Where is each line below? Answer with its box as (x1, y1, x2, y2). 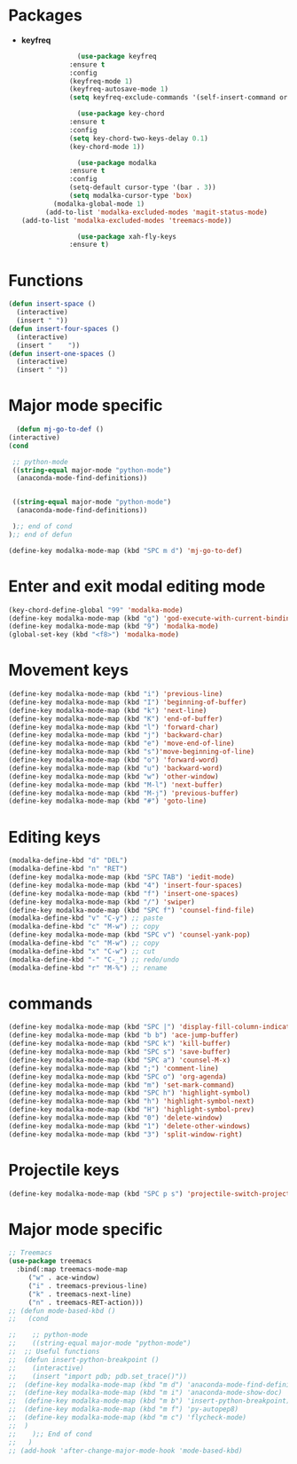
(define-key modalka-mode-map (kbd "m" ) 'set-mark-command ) (8, 1080, 236, 1089)
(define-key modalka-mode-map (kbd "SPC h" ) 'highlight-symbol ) (8, 1088, 251, 1097)
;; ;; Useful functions (8, 1347, 100, 1357)
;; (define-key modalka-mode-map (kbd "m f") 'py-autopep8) (8, 1405, 239, 1414)
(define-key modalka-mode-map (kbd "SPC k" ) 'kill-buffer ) (8, 1040, 231, 1049)
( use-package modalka (77, 158, 157, 167)
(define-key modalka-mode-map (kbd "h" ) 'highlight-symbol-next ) (8, 1097, 254, 1106)
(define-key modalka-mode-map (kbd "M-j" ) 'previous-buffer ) (8, 788, 239, 797)
